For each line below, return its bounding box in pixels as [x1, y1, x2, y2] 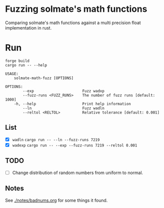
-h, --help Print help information [14, 101, 131, 106]
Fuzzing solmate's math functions [5, 3, 148, 15]
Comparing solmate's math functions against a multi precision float [5, 20, 141, 26]
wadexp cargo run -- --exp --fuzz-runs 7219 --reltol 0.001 [12, 143, 137, 148]
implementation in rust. [5, 25, 52, 30]
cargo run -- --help [5, 62, 48, 67]
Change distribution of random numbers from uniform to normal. [12, 170, 143, 176]
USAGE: [5, 71, 19, 76]
